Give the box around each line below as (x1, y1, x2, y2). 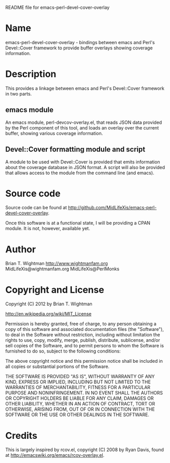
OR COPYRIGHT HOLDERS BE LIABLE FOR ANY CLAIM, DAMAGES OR (5, 395, 154, 401)
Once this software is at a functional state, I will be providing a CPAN (5, 220, 150, 226)
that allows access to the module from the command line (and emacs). (5, 170, 155, 176)
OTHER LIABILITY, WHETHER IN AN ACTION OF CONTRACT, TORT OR (5, 401, 155, 407)
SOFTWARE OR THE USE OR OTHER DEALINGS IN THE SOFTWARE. (5, 412, 149, 418)
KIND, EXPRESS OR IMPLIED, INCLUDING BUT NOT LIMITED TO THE (5, 379, 151, 385)
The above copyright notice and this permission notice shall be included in (5, 358, 163, 364)
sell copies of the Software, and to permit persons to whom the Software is (5, 343, 164, 349)
